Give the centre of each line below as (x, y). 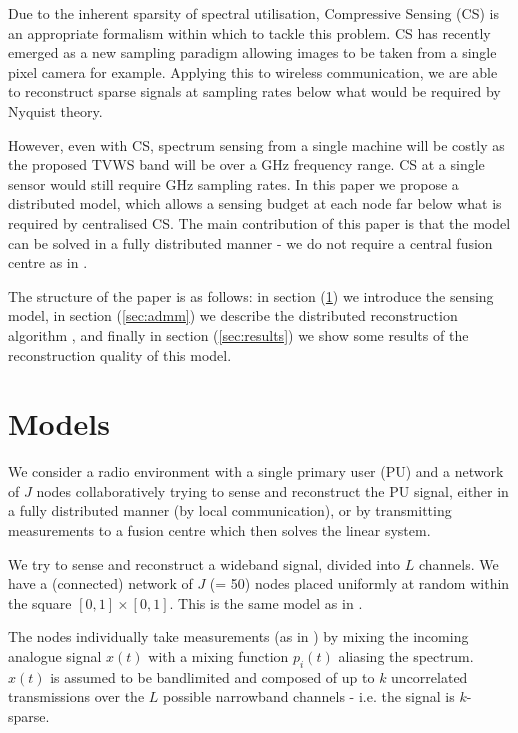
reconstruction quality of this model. (120, 354)
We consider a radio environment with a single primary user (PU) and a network (256, 471)
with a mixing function (218, 655)
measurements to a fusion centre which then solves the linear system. (219, 530)
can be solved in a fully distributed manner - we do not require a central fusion (250, 242)
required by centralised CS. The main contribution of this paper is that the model (259, 222)
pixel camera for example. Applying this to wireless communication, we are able (253, 71)
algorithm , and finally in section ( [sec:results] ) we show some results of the (238, 334)
